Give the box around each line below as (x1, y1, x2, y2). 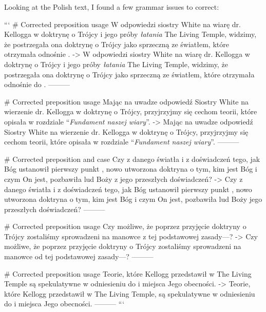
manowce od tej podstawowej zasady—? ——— (4, 251, 154, 262)
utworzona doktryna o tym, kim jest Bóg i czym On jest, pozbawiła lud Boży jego (4, 194, 262, 204)
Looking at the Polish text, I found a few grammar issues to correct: (4, 2, 219, 12)
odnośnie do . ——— (4, 79, 70, 90)
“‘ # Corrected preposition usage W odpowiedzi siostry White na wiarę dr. (4, 18, 241, 29)
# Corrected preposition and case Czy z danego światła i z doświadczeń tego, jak (4, 153, 260, 164)
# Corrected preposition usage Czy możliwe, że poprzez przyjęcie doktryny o (4, 221, 246, 232)
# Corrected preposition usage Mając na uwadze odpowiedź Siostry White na (4, 96, 249, 107)
